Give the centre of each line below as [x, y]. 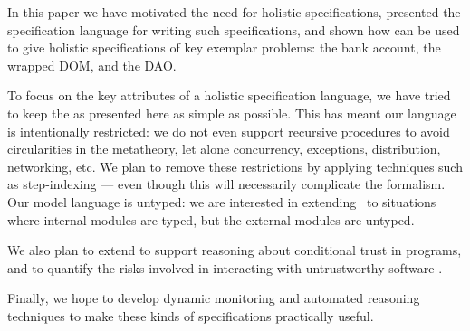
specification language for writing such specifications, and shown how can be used [234, 29]
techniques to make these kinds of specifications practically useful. [191, 315]
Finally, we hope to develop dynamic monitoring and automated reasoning [214, 298]
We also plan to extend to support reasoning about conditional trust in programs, [235, 250]
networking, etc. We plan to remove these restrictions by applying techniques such [235, 166]
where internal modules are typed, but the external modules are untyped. [211, 219]
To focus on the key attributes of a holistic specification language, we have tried [229, 95]
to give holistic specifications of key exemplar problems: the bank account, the [224, 47]
